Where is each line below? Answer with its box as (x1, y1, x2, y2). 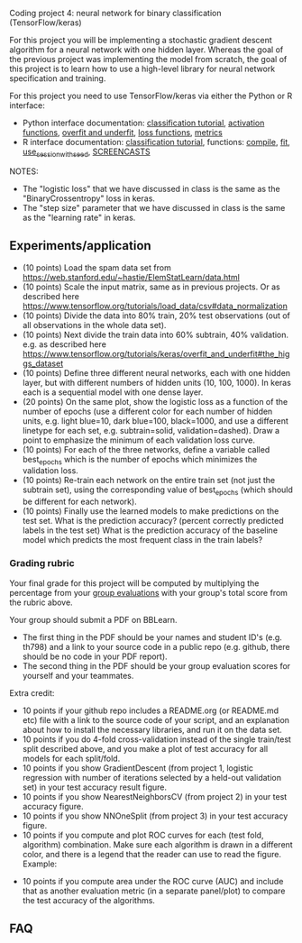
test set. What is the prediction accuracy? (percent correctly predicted (22, 516, 284, 526)
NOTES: (9, 166, 39, 177)
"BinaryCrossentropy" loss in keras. (22, 193, 156, 204)
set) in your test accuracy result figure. (22, 782, 168, 792)
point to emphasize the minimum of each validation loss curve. (22, 435, 255, 445)
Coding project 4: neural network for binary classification (9, 8, 222, 18)
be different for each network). (22, 496, 137, 508)
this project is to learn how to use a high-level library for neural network (9, 63, 276, 74)
